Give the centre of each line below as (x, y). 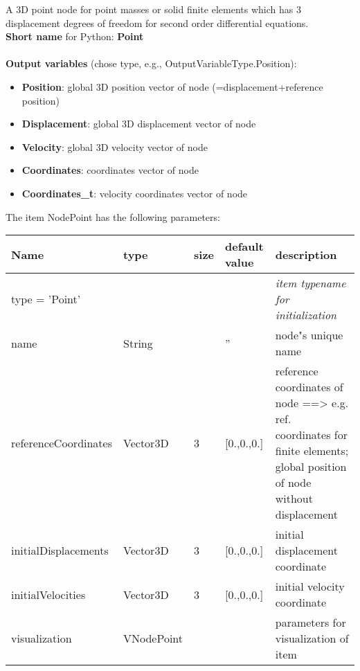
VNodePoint (153, 638)
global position (311, 467)
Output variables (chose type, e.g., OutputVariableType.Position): (151, 63)
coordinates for (311, 435)
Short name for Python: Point (75, 36)
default (244, 247)
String (138, 343)
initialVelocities (48, 594)
